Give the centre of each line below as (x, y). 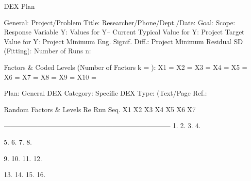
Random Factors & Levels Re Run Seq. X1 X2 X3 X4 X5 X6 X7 (100, 109)
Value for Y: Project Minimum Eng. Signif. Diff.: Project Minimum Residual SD (124, 41)
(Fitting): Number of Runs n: (48, 51)
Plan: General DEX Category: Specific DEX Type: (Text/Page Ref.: (106, 93)
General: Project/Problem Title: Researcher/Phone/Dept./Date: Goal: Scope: (120, 22)
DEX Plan (19, 6)
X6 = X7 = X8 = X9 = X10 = (50, 76)
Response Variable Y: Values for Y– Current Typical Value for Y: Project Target (124, 32)
